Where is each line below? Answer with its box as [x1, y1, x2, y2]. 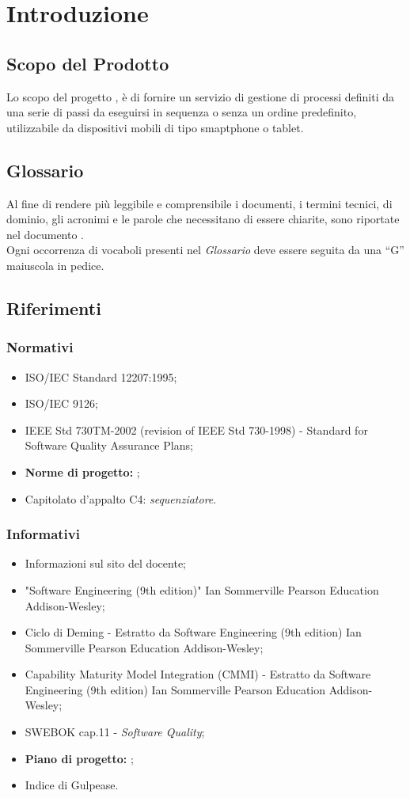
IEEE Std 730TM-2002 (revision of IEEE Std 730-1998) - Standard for [25, 421, 368, 438]
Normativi [6, 337, 74, 357]
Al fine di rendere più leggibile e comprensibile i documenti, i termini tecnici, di [6, 195, 393, 211]
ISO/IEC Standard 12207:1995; [25, 368, 177, 385]
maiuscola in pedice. [6, 256, 104, 273]
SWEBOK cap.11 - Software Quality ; [25, 724, 205, 740]
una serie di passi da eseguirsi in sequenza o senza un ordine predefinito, [6, 104, 357, 120]
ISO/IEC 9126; [25, 395, 98, 412]
